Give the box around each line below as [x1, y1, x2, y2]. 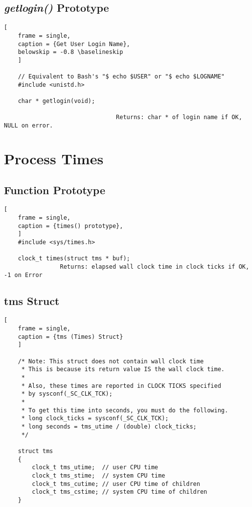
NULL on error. [4, 122, 53, 129]
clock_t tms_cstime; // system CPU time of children [32, 488, 207, 496]
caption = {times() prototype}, [18, 222, 123, 229]
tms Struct [4, 293, 60, 308]
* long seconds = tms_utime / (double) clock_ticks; [21, 423, 197, 430]
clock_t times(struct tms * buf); [18, 255, 130, 262]
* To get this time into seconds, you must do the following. [21, 406, 229, 414]
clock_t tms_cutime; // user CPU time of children [32, 480, 200, 487]
